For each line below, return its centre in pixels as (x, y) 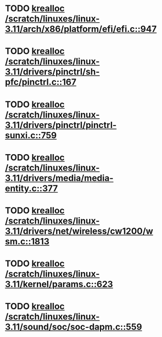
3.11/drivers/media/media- (59, 178)
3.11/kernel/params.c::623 (59, 284)
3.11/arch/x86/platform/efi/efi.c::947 (81, 29)
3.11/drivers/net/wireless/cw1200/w (79, 231)
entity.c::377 (31, 188)
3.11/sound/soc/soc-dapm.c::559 (74, 327)
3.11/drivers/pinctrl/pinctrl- (61, 125)
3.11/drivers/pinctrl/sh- (52, 72)
